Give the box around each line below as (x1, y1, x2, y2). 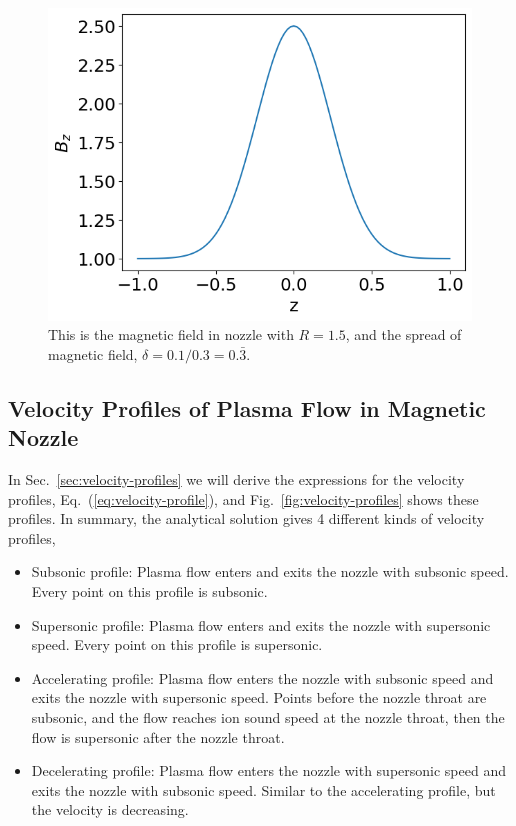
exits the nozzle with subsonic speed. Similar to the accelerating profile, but (31, 779, 496, 800)
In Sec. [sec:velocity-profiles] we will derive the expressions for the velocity (8, 469, 465, 489)
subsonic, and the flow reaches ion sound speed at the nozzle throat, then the (31, 706, 505, 727)
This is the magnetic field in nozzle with (48, 324, 294, 345)
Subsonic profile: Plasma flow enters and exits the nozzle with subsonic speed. (31, 561, 509, 582)
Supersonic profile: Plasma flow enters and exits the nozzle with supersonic (31, 614, 491, 635)
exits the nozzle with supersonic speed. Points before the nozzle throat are (31, 687, 487, 708)
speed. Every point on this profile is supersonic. (31, 634, 323, 655)
